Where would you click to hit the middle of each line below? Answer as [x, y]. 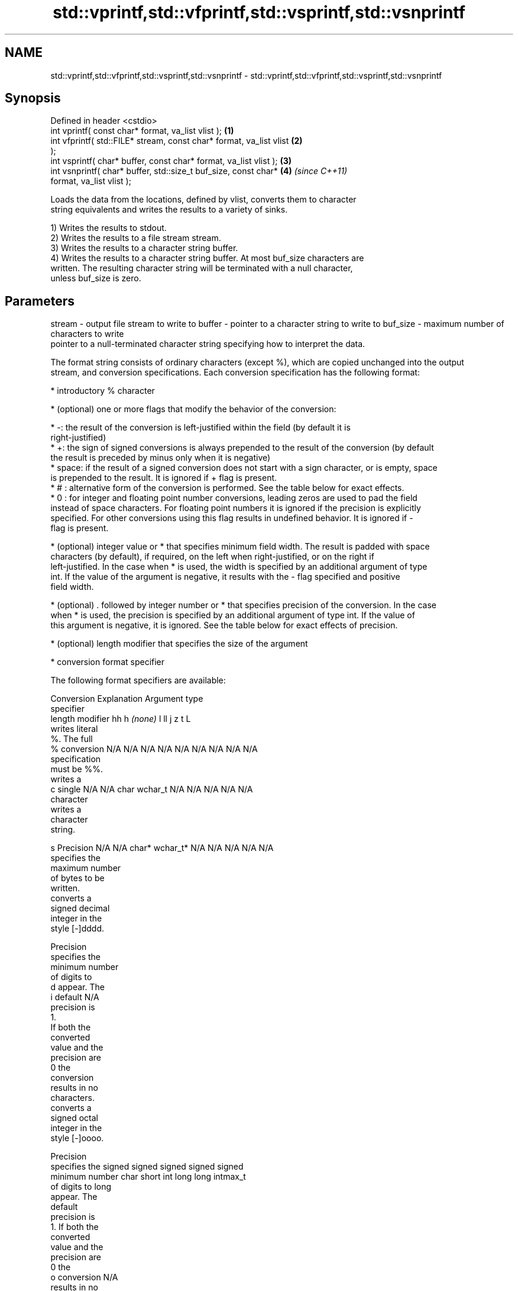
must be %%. [77, 769]
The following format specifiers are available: [138, 680]
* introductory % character [103, 391]
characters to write [87, 334]
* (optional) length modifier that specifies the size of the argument [179, 644]
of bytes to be [77, 878]
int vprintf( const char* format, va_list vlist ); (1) [142, 131]
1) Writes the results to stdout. [109, 228]
